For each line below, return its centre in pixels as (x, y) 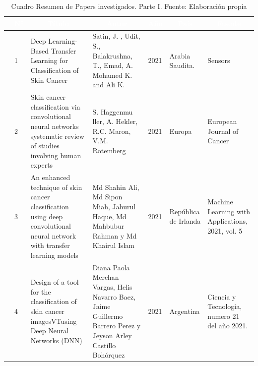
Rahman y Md (115, 235)
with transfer (50, 245)
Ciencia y (222, 296)
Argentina (185, 311)
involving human (56, 155)
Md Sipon (107, 197)
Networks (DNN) (56, 340)
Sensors (219, 60)
